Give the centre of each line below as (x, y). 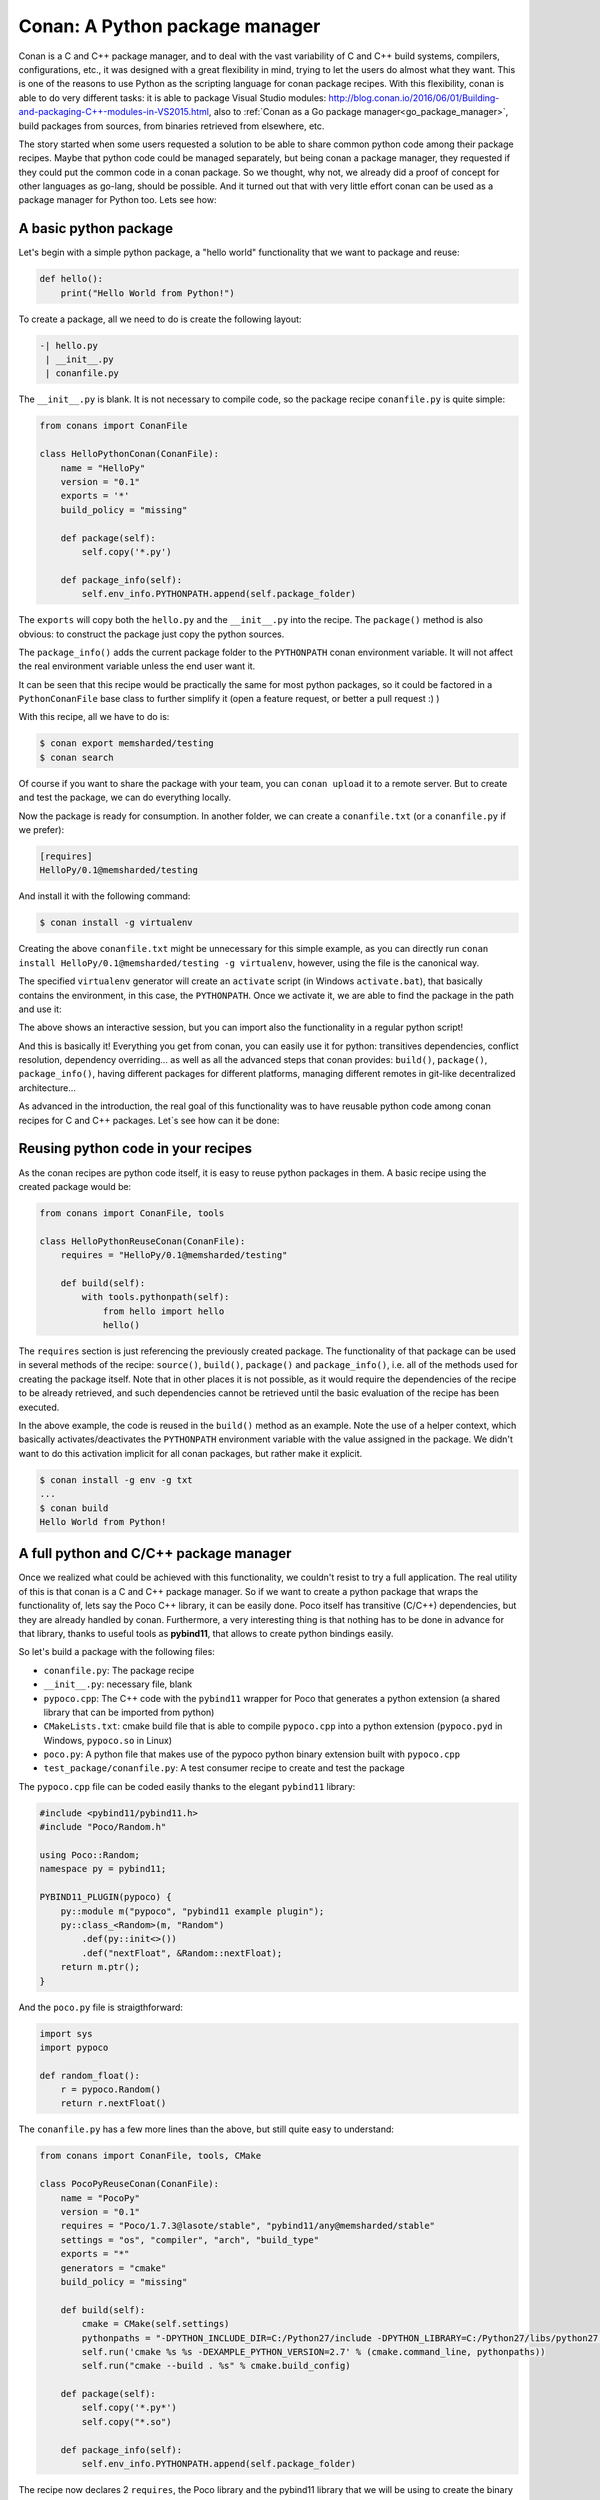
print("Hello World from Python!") (147, 293)
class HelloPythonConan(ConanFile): (129, 454)
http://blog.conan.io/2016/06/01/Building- (414, 97)
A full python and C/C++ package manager (155, 1553)
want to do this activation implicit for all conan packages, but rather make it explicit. (190, 1453)
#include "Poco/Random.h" (103, 1827)
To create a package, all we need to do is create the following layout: (160, 319)
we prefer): (41, 829)
